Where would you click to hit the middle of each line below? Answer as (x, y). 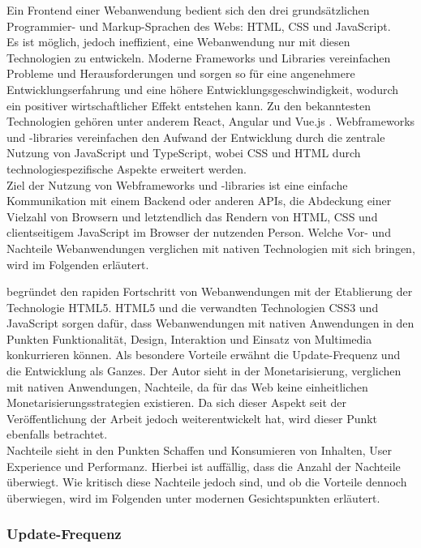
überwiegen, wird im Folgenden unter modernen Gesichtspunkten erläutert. (193, 497)
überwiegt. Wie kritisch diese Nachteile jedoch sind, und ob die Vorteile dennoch (207, 482)
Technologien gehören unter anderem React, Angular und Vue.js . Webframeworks (211, 121)
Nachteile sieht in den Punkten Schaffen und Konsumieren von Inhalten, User (199, 450)
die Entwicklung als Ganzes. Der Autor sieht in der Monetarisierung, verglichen (204, 371)
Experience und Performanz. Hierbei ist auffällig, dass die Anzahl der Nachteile (204, 466)
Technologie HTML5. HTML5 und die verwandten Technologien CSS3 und (193, 307)
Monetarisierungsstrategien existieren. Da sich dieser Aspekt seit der (177, 402)
